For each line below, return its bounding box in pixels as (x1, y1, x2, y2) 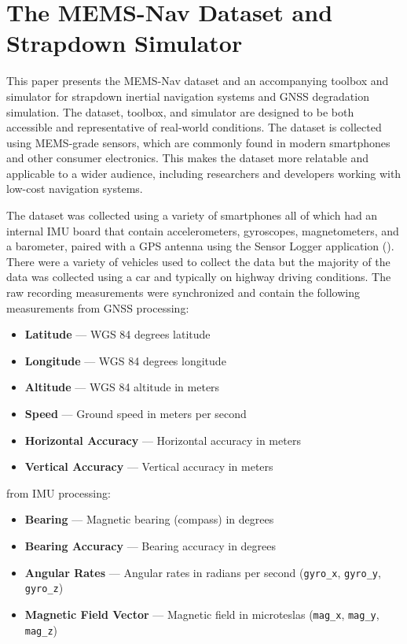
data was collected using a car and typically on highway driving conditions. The (6, 268, 391, 285)
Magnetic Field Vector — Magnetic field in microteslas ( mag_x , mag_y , (24, 605, 379, 622)
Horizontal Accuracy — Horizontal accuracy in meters (24, 431, 301, 448)
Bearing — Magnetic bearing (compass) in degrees (24, 511, 274, 527)
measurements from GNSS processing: (6, 299, 189, 316)
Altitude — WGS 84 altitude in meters (24, 379, 220, 395)
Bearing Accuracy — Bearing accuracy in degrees (24, 537, 277, 553)
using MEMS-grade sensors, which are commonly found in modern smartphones (6, 134, 390, 150)
